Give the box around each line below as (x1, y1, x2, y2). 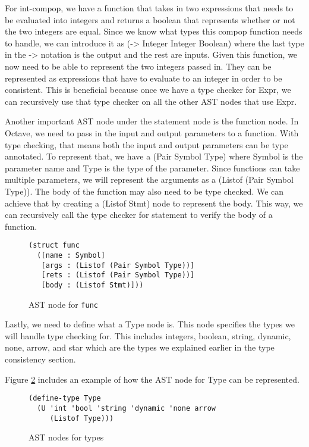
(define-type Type (29, 394, 101, 403)
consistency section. (5, 353, 76, 365)
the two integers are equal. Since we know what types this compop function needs (5, 25, 302, 37)
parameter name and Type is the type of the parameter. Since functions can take (5, 161, 300, 174)
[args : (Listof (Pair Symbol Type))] (41, 261, 195, 270)
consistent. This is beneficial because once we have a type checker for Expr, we (5, 83, 291, 96)
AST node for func (29, 298, 98, 310)
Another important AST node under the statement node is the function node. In (5, 115, 299, 127)
